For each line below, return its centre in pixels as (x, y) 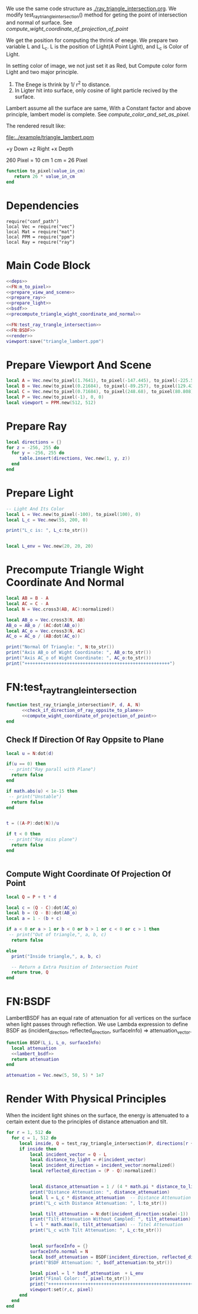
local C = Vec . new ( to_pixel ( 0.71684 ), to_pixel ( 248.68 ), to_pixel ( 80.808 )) (101, 392)
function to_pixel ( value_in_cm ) (46, 171)
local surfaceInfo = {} (59, 1246)
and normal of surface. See (39, 22)
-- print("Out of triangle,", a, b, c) (58, 935)
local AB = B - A (27, 599)
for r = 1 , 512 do (29, 1133)
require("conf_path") (33, 221)
